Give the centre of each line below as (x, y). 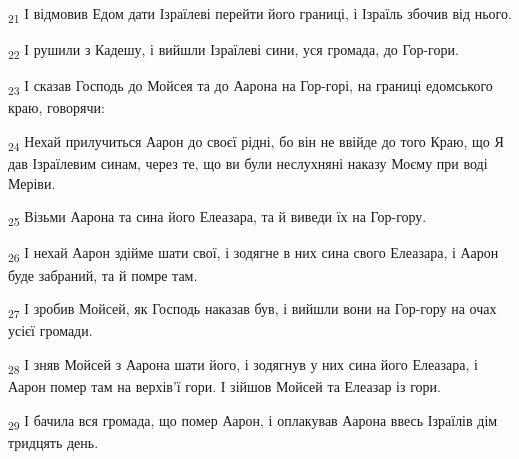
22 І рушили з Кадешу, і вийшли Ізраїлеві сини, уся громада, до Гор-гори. (233, 50)
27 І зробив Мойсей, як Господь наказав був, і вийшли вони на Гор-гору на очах (252, 309)
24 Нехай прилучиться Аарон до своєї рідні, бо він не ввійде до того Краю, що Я (256, 142)
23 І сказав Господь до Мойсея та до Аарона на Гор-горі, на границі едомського (250, 87)
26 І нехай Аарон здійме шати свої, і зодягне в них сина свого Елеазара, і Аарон (253, 254)
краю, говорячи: (56, 107)
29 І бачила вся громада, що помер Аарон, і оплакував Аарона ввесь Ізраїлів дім (253, 421)
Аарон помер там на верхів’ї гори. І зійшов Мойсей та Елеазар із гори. (224, 385)
